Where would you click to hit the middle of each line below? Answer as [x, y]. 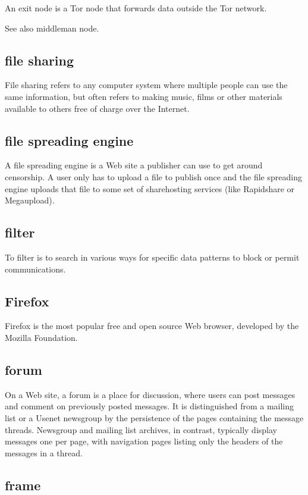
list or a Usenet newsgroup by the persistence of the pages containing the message [154, 417]
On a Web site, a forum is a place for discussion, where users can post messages [150, 394]
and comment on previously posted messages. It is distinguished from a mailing [150, 406]
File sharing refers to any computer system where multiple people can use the [146, 85]
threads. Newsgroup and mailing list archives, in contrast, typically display [141, 429]
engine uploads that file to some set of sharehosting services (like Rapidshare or [150, 188]
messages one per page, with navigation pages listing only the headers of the [144, 441]
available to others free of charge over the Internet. [97, 108]
